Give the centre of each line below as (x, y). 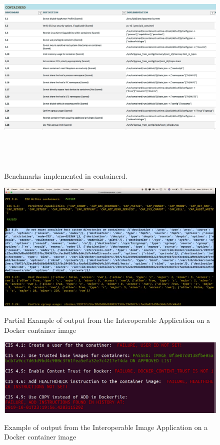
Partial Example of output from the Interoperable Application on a (107, 320)
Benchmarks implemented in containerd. (66, 175)
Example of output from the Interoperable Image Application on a (106, 427)
